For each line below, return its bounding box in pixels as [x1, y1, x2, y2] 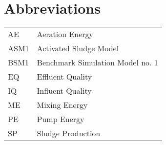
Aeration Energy [37, 28, 94, 40]
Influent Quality [37, 85, 92, 97]
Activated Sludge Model [37, 42, 119, 54]
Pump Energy [37, 113, 84, 125]
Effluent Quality [37, 71, 92, 83]
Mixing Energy [37, 99, 88, 111]
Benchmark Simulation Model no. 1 [37, 57, 158, 68]
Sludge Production [37, 127, 101, 139]
